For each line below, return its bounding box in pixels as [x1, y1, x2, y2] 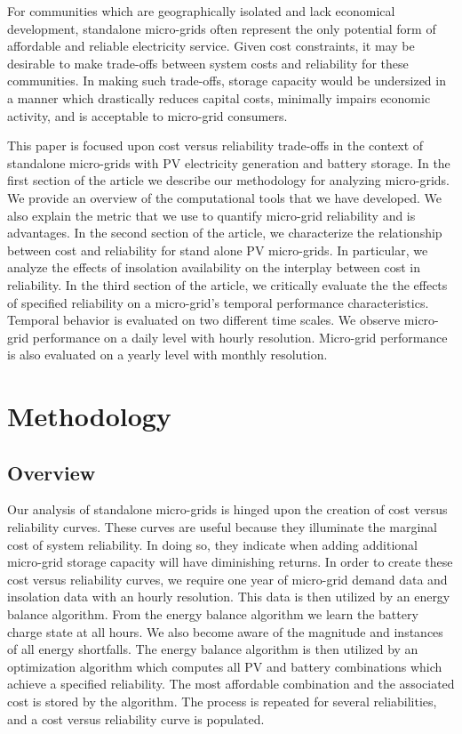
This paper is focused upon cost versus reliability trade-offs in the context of [7, 136, 424, 155]
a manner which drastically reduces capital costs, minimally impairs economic [7, 88, 431, 107]
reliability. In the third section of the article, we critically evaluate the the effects [7, 275, 448, 294]
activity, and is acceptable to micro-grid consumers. [7, 106, 288, 125]
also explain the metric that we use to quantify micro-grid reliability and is [7, 206, 416, 224]
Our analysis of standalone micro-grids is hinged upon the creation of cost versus [7, 500, 448, 519]
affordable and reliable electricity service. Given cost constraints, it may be [7, 36, 415, 55]
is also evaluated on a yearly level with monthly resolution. [7, 345, 328, 364]
